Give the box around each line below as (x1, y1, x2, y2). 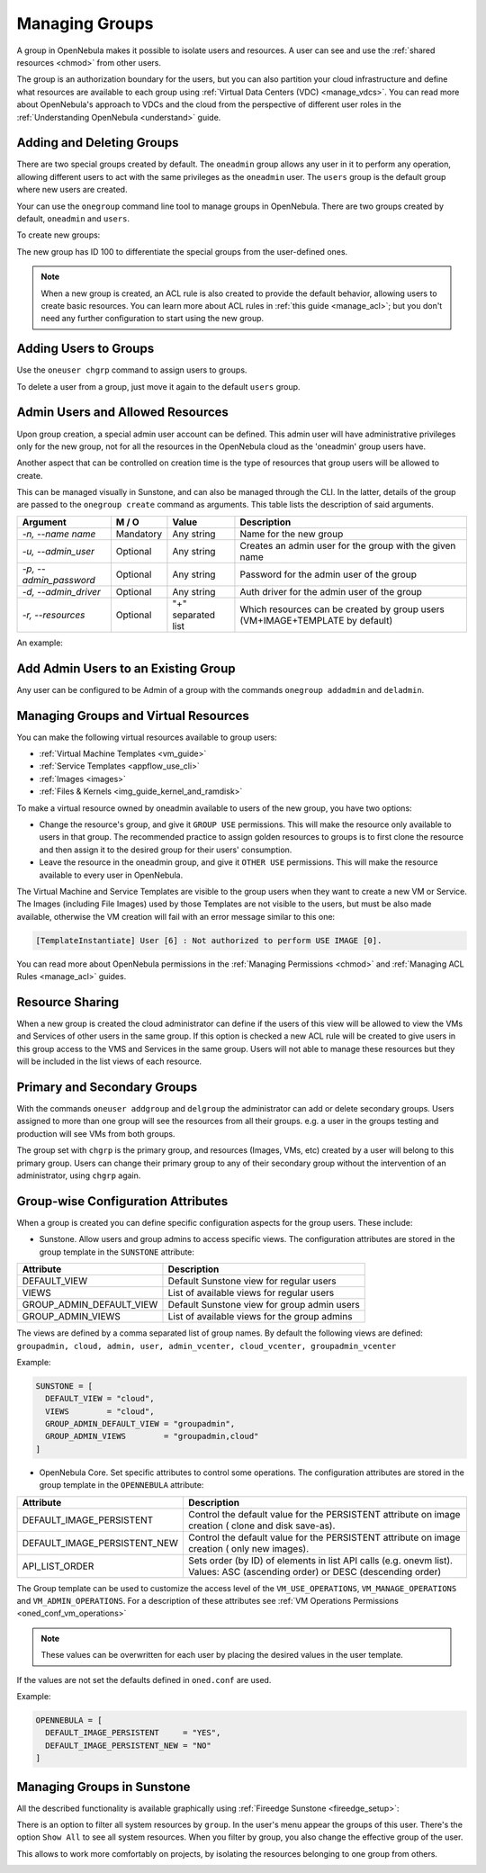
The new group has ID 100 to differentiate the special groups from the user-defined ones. (16, 246, 348, 257)
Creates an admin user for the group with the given (239, 539, 456, 552)
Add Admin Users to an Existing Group (16, 661, 236, 676)
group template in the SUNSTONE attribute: (39, 1247, 195, 1257)
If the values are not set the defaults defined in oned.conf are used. (16, 1674, 272, 1685)
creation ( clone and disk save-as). (187, 1519, 336, 1532)
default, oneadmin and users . (16, 212, 130, 224)
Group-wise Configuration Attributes (16, 1193, 229, 1209)
